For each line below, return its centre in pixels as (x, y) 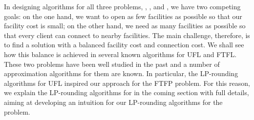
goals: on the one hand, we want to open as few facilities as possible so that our (123, 16)
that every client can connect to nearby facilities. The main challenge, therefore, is (127, 35)
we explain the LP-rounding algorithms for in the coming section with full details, (127, 92)
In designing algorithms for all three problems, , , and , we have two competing (122, 6)
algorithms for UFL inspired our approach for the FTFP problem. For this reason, (127, 83)
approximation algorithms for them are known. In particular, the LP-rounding (121, 73)
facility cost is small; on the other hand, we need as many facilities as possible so (125, 26)
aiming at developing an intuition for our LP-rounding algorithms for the (113, 102)
